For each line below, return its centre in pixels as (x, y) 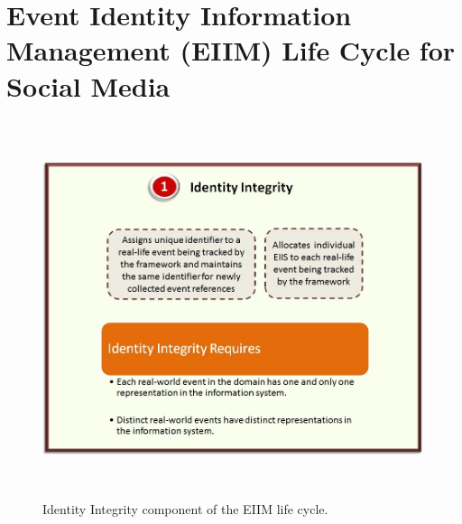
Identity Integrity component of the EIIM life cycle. (185, 508)
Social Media (88, 85)
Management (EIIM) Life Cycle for (231, 50)
